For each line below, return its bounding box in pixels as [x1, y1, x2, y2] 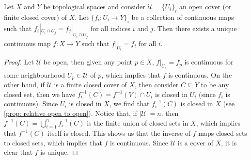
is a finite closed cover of [54, 80, 127, 90]
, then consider [134, 80, 179, 90]
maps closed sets [198, 128, 247, 138]
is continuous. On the [168, 69, 232, 80]
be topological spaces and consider [43, 1, 145, 11]
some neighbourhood [4, 69, 65, 80]
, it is [221, 137, 237, 147]
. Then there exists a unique [153, 23, 237, 33]
